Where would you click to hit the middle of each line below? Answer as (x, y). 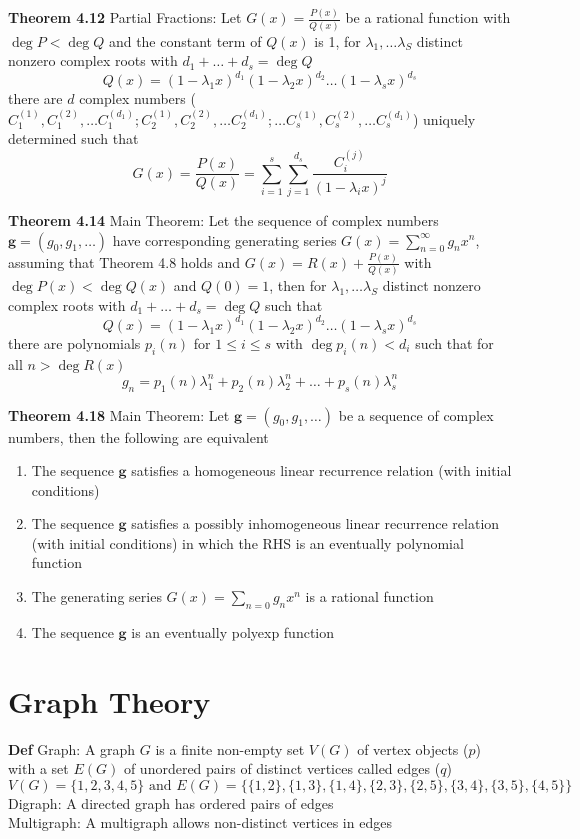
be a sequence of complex (416, 414)
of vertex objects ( (413, 748)
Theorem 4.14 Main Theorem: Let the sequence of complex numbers (223, 219)
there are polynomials (74, 342)
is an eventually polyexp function (233, 631)
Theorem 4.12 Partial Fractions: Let (125, 17)
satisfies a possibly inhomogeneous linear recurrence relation (315, 523)
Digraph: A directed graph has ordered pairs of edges (171, 802)
